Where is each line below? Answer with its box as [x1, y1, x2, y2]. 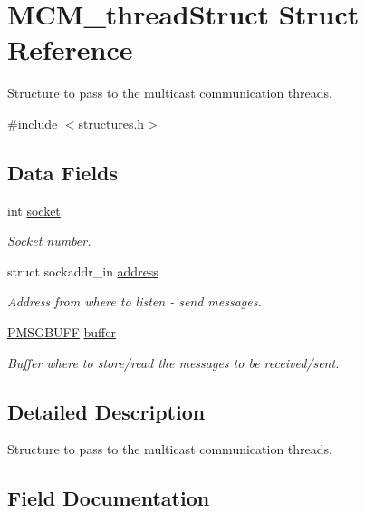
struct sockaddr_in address [7, 261, 158, 280]
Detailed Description [7, 397, 206, 425]
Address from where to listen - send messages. [7, 292, 262, 311]
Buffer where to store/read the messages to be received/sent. [7, 353, 340, 372]
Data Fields [7, 158, 119, 186]
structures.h [78, 113, 145, 132]
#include [7, 113, 58, 132]
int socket [7, 200, 61, 219]
